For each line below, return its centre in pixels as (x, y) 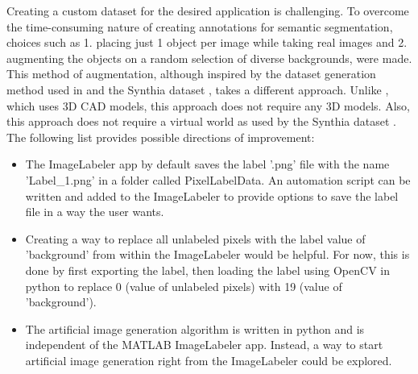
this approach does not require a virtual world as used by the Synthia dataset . (202, 121)
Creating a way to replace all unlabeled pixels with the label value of (195, 238)
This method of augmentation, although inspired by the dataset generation (191, 74)
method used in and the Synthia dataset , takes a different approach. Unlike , (198, 89)
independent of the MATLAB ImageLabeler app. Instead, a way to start (204, 345)
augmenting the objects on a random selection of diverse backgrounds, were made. (209, 58)
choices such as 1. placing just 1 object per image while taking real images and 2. (207, 42)
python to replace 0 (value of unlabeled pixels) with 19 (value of (184, 286)
